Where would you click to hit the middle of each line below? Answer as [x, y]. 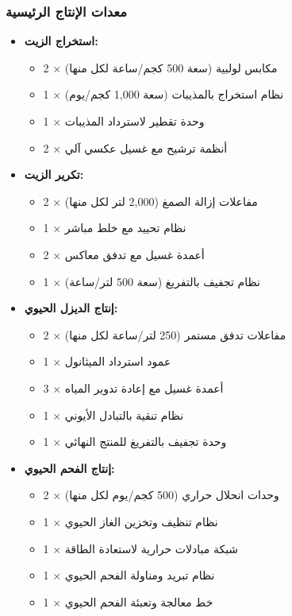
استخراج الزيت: [61, 41]
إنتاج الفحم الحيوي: [69, 468]
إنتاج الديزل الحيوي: [71, 308]
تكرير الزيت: [54, 174]
